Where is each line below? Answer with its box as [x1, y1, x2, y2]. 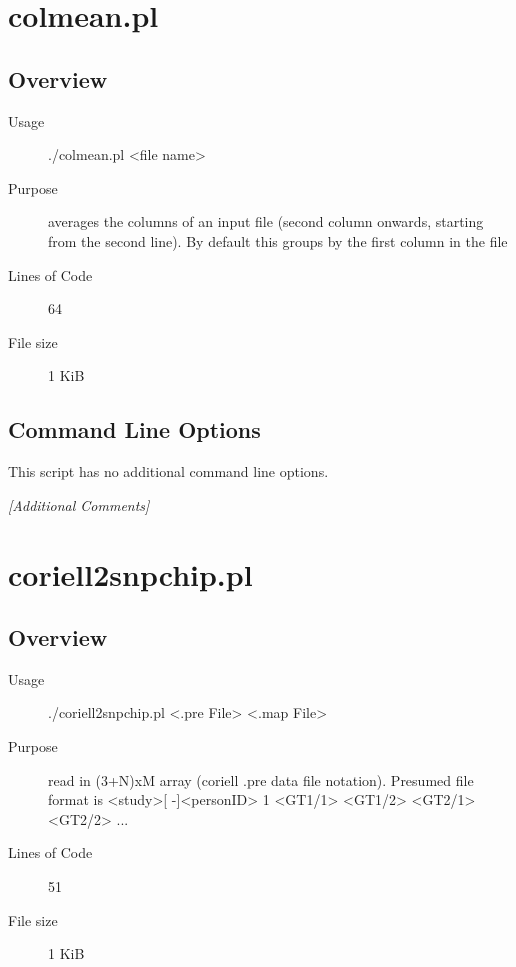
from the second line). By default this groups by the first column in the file [48, 230, 508, 251]
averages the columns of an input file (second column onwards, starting [48, 211, 484, 232]
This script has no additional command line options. [8, 461, 329, 482]
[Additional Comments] [8, 494, 150, 515]
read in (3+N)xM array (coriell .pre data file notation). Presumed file [48, 769, 474, 790]
